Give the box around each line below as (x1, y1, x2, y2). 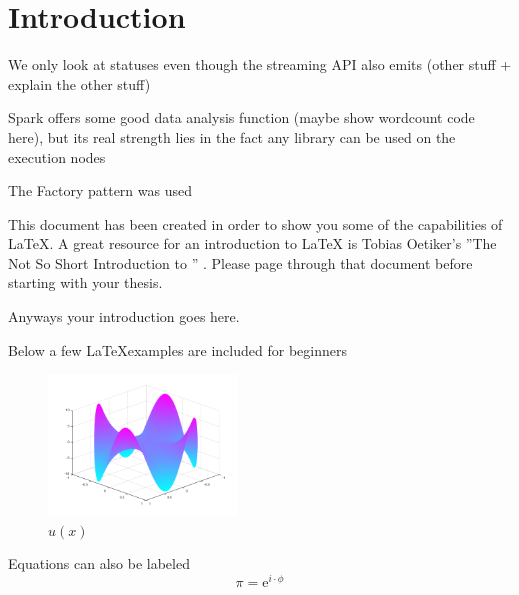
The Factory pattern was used (8, 180, 192, 201)
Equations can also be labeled (8, 553, 190, 574)
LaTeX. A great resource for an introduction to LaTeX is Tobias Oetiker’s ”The (8, 233, 497, 254)
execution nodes (8, 146, 106, 167)
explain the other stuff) (8, 73, 151, 94)
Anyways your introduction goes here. (8, 306, 240, 327)
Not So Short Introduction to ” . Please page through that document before (8, 252, 473, 273)
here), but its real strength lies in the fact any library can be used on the (8, 126, 456, 147)
